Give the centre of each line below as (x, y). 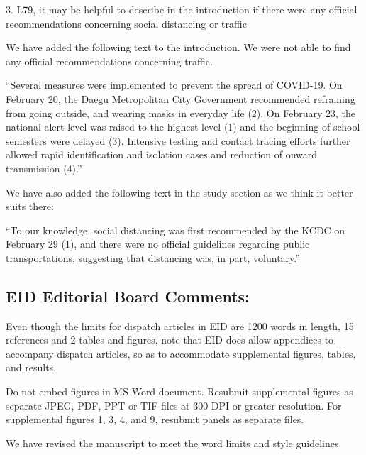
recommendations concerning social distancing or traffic (126, 23)
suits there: (30, 206)
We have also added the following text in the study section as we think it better (179, 192)
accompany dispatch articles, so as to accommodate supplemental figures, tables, (181, 353)
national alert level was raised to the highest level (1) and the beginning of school (183, 127)
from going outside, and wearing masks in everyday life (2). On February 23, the (181, 113)
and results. (31, 367)
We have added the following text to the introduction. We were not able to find (178, 47)
